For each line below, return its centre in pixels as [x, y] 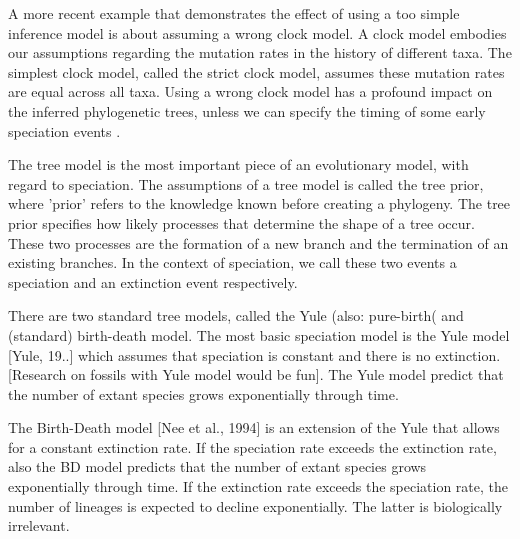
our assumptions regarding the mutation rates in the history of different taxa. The [260, 52]
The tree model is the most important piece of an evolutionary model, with [238, 164]
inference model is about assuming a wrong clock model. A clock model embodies [257, 32]
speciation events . [64, 130]
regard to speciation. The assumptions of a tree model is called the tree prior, [246, 183]
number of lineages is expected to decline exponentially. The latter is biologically [255, 505]
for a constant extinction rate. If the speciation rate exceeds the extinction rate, [252, 446]
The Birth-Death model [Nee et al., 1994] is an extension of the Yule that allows [254, 427]
